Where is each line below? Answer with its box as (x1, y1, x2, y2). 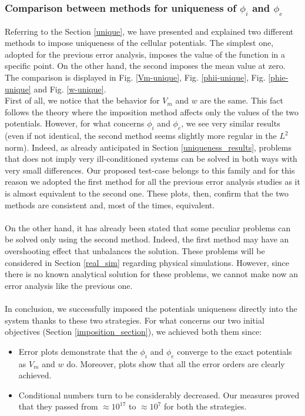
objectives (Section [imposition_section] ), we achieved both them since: (5, 325, 262, 338)
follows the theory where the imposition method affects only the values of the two (5, 105, 299, 118)
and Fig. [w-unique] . (33, 82, 106, 95)
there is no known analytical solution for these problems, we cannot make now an (5, 268, 298, 280)
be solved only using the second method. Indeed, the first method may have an (5, 233, 289, 245)
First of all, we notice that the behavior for (5, 94, 160, 107)
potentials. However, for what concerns (5, 117, 145, 129)
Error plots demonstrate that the (18, 345, 138, 357)
